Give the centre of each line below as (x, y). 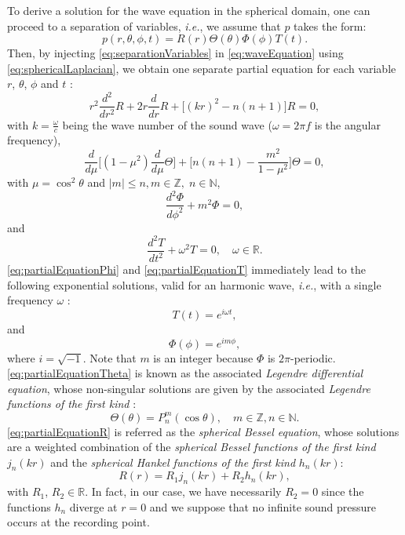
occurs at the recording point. (78, 522)
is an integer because (203, 357)
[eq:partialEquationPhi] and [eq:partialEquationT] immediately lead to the (186, 269)
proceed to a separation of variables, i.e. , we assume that (144, 25)
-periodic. (313, 357)
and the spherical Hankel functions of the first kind (173, 462)
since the (343, 491)
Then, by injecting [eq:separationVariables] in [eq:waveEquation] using (175, 53)
